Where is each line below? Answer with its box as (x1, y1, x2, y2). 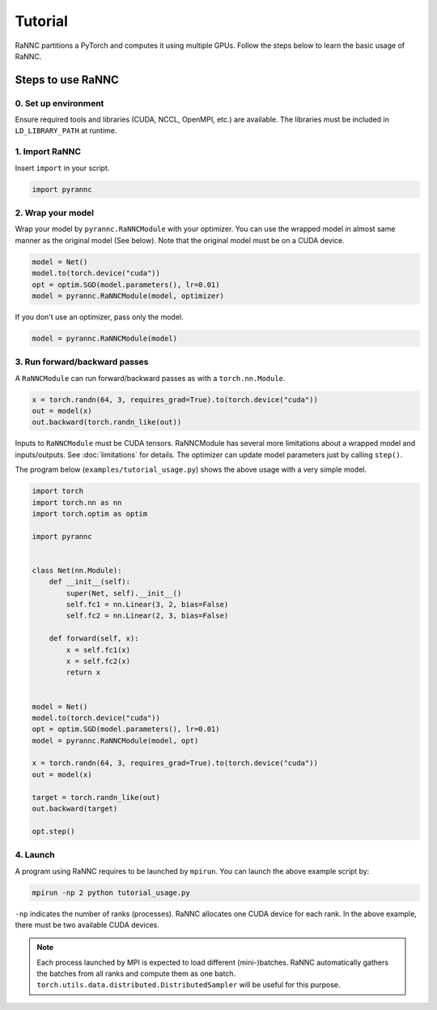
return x (66, 668, 101, 677)
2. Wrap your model (15, 207, 95, 218)
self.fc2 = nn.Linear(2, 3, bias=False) (66, 611, 229, 620)
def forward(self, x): (49, 634, 139, 644)
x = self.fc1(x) (66, 645, 131, 654)
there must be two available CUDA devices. (15, 920, 159, 930)
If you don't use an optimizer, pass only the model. (15, 312, 184, 322)
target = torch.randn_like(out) (32, 793, 161, 802)
